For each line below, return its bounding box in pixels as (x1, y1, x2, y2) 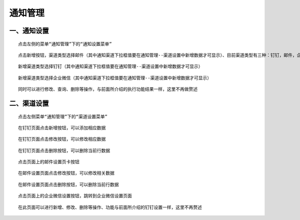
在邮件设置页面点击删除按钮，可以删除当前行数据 (18, 182, 119, 187)
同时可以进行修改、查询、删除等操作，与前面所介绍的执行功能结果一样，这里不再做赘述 (18, 86, 197, 92)
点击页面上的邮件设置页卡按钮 (18, 159, 79, 165)
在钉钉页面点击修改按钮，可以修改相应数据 (18, 136, 106, 142)
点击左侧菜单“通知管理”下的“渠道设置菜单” (18, 114, 107, 119)
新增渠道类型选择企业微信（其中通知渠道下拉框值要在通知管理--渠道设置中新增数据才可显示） (18, 75, 212, 81)
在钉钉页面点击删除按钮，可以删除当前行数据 (18, 148, 110, 153)
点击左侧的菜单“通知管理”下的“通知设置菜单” (18, 41, 112, 47)
